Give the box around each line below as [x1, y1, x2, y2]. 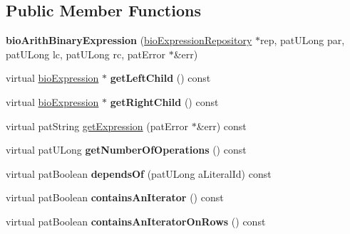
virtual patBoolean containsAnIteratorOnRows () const [6, 213, 266, 228]
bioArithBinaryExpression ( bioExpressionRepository [6, 33, 252, 48]
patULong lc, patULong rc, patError [6, 46, 165, 61]
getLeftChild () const [110, 70, 211, 85]
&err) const [196, 118, 247, 133]
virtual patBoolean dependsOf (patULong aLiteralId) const [6, 166, 272, 181]
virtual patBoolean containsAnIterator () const [6, 190, 224, 205]
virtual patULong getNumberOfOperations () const [6, 142, 247, 157]
